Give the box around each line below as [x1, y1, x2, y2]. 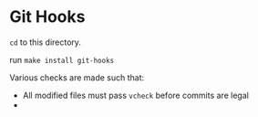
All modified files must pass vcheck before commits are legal [22, 90, 249, 101]
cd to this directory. [9, 37, 82, 48]
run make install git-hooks [9, 54, 115, 65]
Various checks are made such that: [9, 71, 145, 83]
